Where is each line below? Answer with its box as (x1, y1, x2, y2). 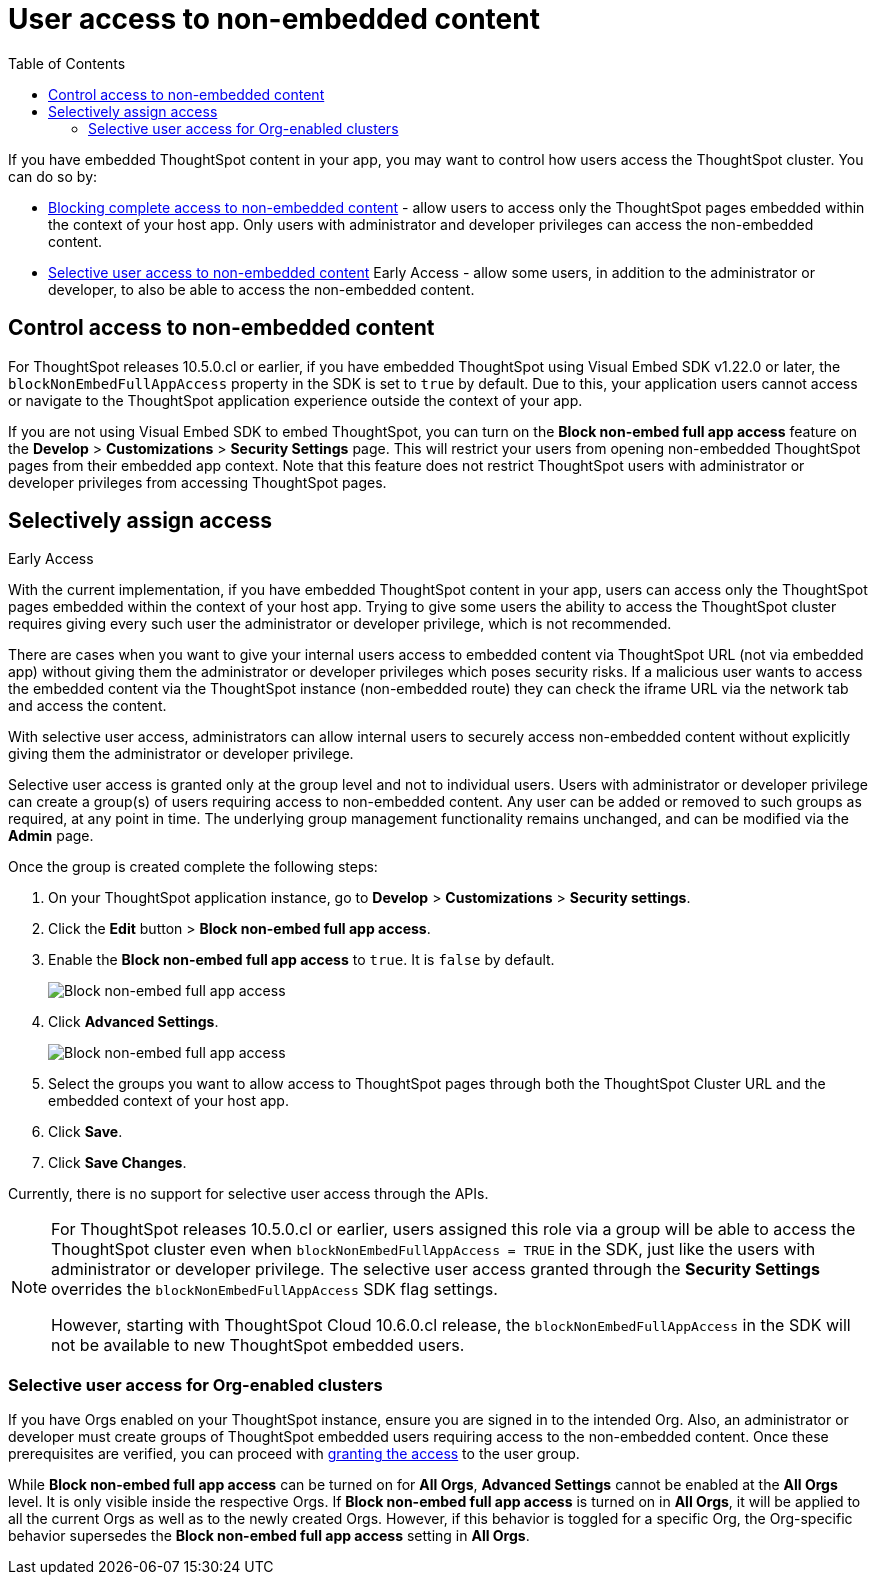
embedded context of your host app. (48, 1092, 289, 1110)
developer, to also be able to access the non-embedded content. (48, 280, 475, 298)
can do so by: (8, 167, 98, 185)
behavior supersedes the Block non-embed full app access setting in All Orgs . (8, 1527, 530, 1545)
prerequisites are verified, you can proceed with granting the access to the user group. (8, 1445, 580, 1463)
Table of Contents (8, 54, 126, 72)
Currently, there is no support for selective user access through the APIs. (8, 1185, 489, 1203)
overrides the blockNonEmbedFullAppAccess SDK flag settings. (51, 1279, 498, 1300)
